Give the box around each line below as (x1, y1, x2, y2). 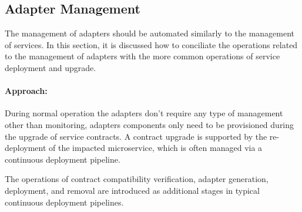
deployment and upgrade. (5, 61, 96, 73)
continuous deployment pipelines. (5, 196, 124, 208)
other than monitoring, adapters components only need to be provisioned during (5, 118, 294, 130)
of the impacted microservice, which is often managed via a (49, 142, 263, 154)
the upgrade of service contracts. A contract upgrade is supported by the (5, 130, 267, 142)
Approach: (5, 85, 48, 97)
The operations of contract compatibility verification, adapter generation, (5, 173, 269, 185)
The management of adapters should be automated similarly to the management (5, 27, 295, 39)
